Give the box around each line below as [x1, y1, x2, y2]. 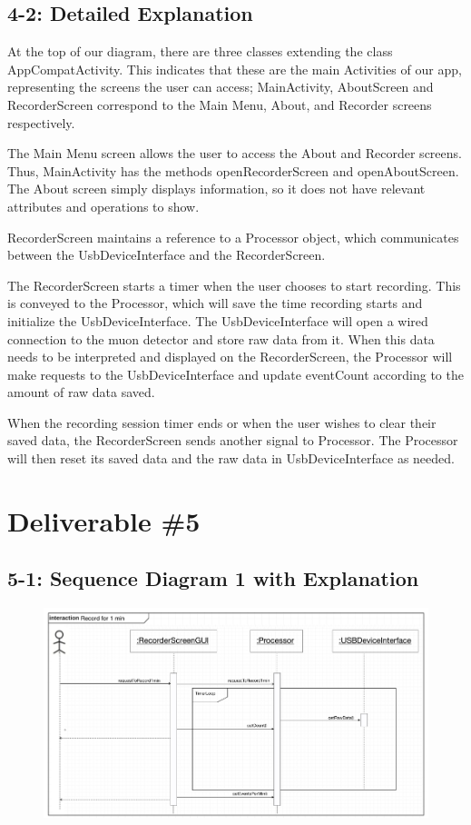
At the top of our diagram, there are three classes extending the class [7, 42, 393, 61]
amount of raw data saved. [7, 383, 155, 402]
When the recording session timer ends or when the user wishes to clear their [7, 412, 437, 432]
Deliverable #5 [7, 502, 201, 539]
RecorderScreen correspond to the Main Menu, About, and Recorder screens [7, 94, 432, 114]
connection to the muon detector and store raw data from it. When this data [7, 329, 435, 348]
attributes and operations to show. [7, 196, 200, 215]
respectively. [7, 113, 75, 132]
